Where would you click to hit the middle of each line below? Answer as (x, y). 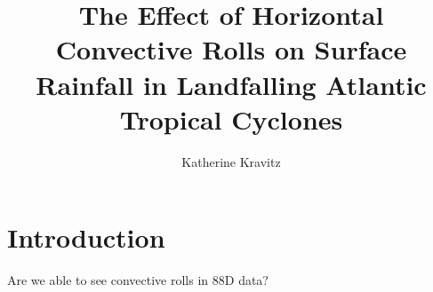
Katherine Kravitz (231, 161)
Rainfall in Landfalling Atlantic (231, 84)
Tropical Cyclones (231, 118)
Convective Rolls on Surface (231, 49)
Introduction (86, 237)
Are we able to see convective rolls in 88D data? (138, 280)
